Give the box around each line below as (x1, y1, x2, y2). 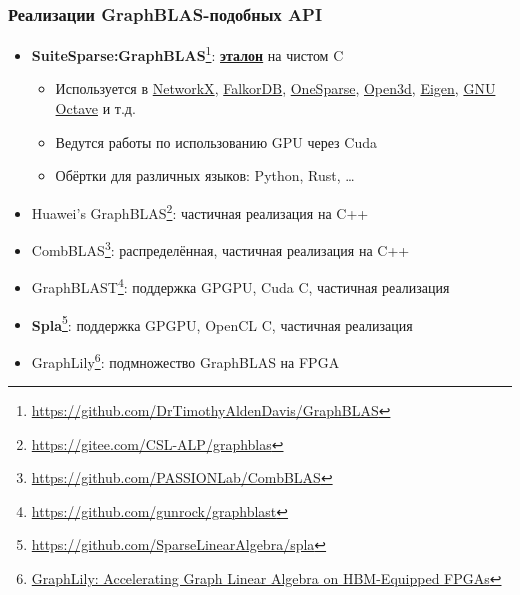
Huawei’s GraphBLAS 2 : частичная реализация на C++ (31, 199, 369, 223)
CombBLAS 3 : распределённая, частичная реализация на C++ (31, 237, 410, 260)
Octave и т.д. (55, 98, 136, 119)
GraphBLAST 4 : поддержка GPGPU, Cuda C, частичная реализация (31, 274, 450, 297)
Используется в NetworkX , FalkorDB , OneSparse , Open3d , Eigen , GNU (55, 78, 496, 99)
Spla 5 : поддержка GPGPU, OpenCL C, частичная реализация (31, 311, 413, 335)
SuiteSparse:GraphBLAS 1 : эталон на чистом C (31, 42, 344, 65)
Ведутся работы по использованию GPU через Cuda (55, 131, 377, 152)
